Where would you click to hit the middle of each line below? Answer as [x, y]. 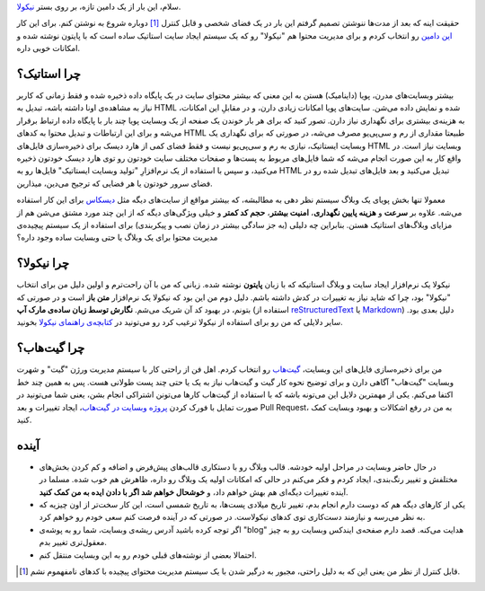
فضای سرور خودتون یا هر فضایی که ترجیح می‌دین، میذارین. [115, 183]
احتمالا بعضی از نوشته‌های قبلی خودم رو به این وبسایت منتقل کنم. [148, 555]
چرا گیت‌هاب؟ [51, 348]
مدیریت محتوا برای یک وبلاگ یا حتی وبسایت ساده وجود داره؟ [117, 237]
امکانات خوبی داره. [48, 49]
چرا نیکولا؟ [43, 264]
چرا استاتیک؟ [48, 73]
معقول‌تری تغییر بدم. [73, 542]
